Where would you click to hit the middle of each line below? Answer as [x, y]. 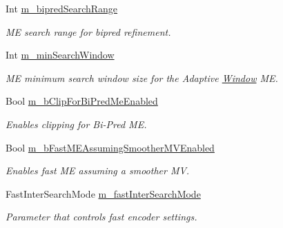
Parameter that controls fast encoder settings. [101, 217]
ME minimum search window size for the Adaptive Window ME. [142, 77]
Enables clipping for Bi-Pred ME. [76, 124]
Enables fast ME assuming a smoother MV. [98, 170]
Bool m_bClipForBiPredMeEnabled [82, 101]
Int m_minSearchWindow [60, 55]
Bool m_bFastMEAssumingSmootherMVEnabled [110, 147]
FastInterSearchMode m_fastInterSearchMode [103, 193]
